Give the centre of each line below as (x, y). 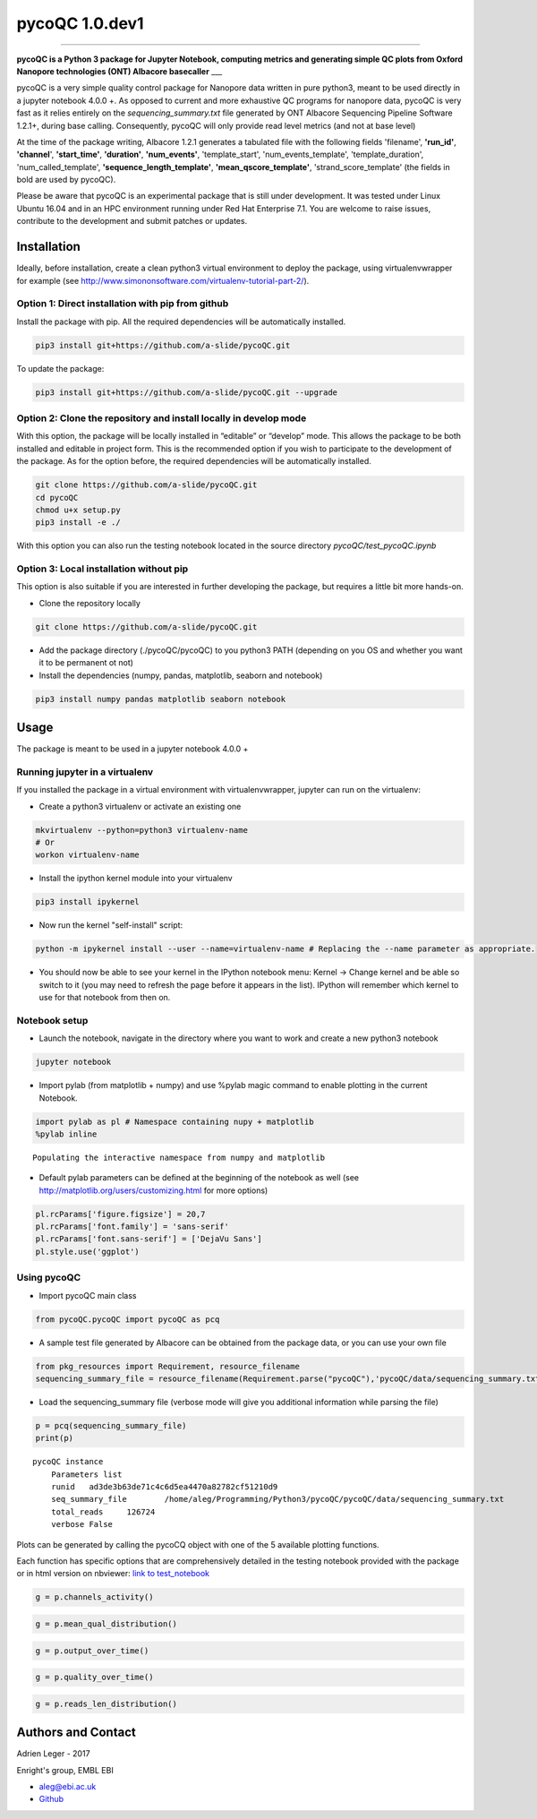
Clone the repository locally (89, 603)
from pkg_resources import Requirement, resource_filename (167, 1366)
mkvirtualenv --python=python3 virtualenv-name (141, 830)
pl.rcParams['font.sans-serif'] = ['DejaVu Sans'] (149, 1239)
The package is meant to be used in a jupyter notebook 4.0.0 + (132, 749)
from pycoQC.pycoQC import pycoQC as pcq (128, 1319)
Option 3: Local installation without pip (102, 569)
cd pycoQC (57, 498)
